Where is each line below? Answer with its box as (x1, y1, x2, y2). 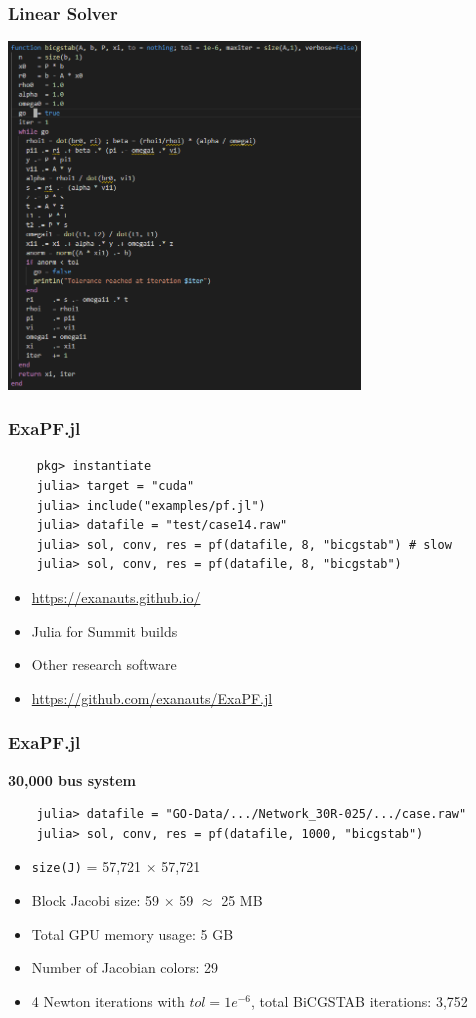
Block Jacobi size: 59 (31, 890, 160, 910)
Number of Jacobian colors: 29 (31, 957, 219, 978)
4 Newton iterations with (31, 990, 185, 1011)
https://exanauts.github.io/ (31, 586, 201, 607)
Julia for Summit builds (31, 620, 178, 641)
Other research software (31, 654, 177, 675)
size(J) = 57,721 (31, 856, 142, 877)
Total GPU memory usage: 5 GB (31, 923, 234, 944)
